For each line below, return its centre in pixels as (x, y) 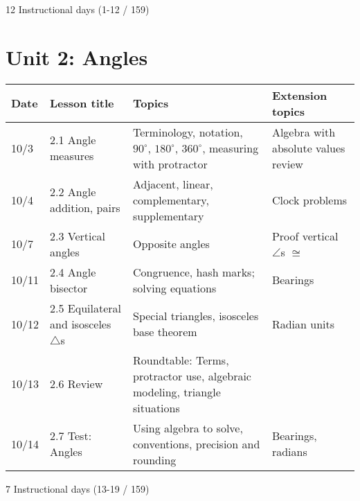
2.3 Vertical (78, 236)
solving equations (175, 288)
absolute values (308, 148)
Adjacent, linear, (173, 184)
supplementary (169, 216)
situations (156, 407)
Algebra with (304, 132)
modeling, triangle (177, 392)
